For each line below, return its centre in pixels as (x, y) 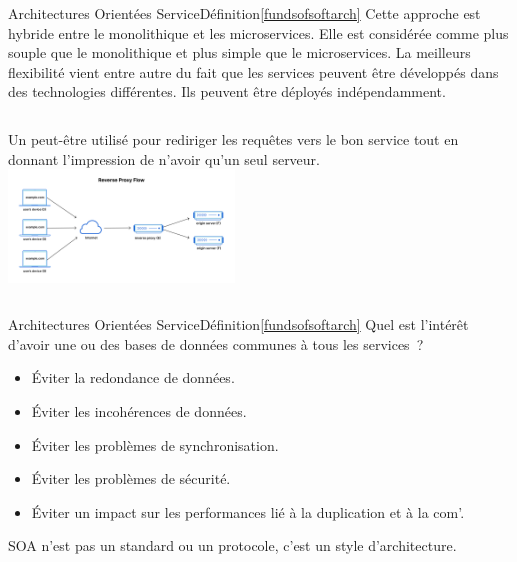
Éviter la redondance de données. (133, 377)
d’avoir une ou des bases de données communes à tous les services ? (216, 343)
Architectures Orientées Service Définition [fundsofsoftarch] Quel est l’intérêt (238, 324)
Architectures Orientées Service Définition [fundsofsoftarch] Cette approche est (244, 13)
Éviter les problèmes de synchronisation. (155, 444)
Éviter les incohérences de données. (139, 410)
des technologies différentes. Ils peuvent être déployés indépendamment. (227, 91)
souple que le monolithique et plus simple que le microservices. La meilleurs (239, 52)
